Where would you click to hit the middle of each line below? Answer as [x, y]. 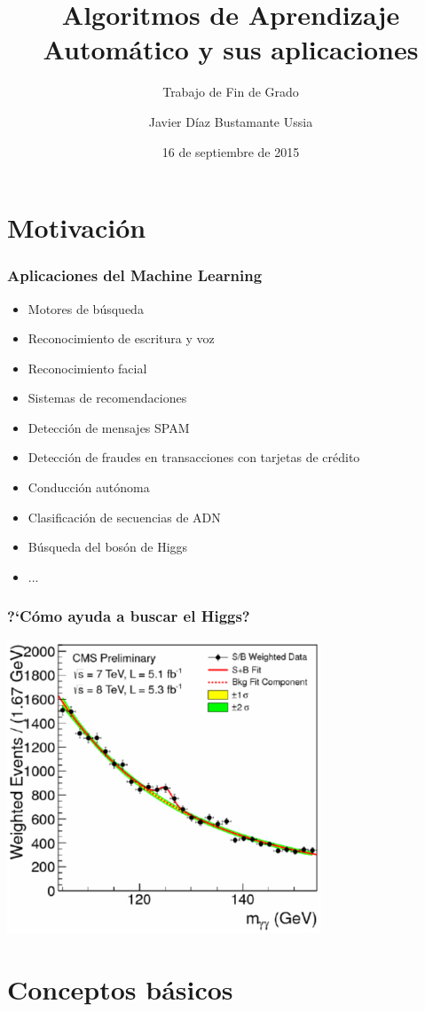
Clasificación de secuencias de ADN [124, 517]
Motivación [77, 228]
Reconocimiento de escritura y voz [121, 338]
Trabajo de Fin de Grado [231, 92]
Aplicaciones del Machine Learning [135, 275]
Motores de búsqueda [86, 308]
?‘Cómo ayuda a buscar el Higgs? [129, 616]
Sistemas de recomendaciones [107, 398]
